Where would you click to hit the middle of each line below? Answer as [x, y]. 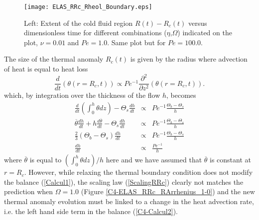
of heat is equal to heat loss [46, 69]
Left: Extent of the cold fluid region [78, 23]
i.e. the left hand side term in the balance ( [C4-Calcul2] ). [91, 211]
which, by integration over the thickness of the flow [82, 95]
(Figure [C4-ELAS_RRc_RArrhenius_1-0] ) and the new [168, 191]
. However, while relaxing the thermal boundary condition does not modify [138, 172]
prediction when [29, 191]
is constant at [231, 160]
